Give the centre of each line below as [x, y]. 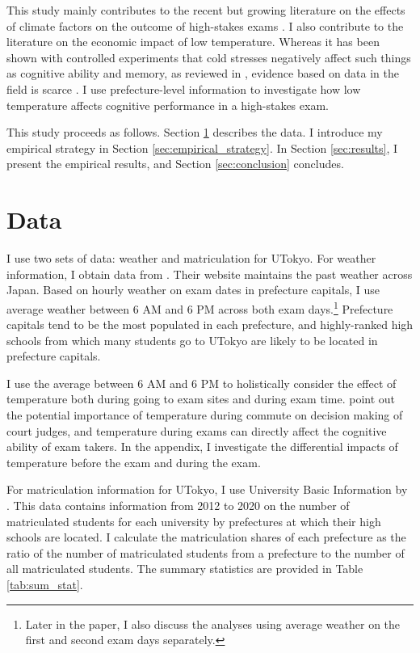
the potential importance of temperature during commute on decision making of [205, 415]
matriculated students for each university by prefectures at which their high [194, 521]
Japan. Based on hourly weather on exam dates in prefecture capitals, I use [193, 290]
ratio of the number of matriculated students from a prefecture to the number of [206, 552]
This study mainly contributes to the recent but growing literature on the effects [206, 10]
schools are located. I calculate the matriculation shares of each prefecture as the [206, 537]
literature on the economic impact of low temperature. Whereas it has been [193, 42]
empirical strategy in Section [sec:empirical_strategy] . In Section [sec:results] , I [202, 147]
